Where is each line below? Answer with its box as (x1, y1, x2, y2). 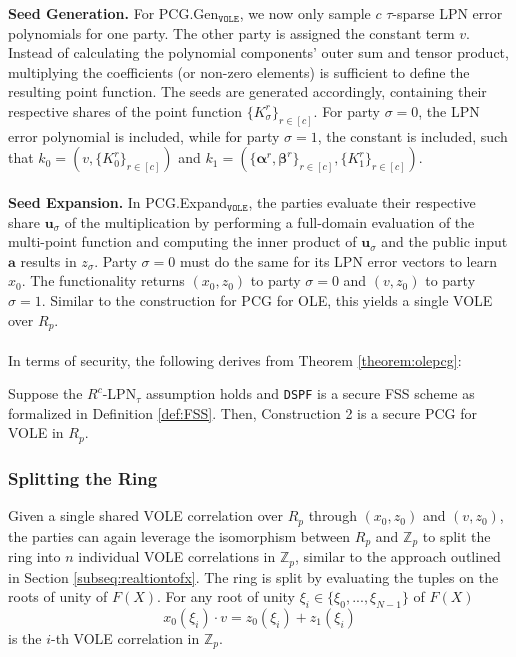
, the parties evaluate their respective (248, 192, 476, 213)
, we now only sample (239, 3, 371, 23)
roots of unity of (8, 586, 108, 607)
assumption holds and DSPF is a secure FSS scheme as (145, 383, 475, 404)
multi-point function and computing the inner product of (8, 231, 357, 252)
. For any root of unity (157, 586, 296, 607)
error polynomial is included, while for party (8, 125, 280, 146)
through (308, 505, 357, 526)
